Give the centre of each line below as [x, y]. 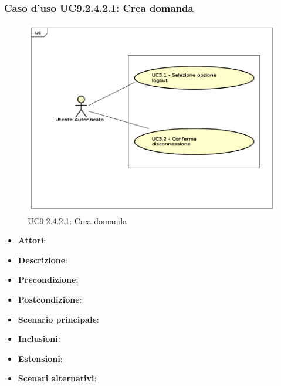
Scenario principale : [58, 319]
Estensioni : [40, 358]
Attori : [32, 240]
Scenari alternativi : [57, 378]
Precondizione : [48, 280]
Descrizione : [43, 260]
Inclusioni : [39, 339]
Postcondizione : [50, 299]
